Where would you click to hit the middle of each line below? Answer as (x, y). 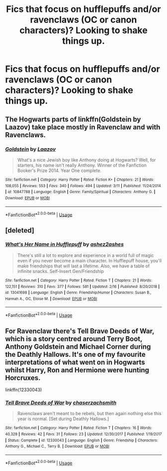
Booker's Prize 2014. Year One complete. (59, 170)
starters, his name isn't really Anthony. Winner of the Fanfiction (82, 165)
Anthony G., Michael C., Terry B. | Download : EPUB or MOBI (57, 447)
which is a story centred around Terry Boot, (74, 339)
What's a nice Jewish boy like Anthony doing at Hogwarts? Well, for (86, 160)
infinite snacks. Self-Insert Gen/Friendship (61, 271)
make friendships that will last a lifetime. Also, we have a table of (83, 266)
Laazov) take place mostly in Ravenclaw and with (83, 127)
